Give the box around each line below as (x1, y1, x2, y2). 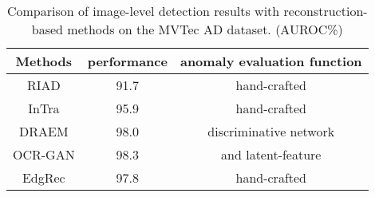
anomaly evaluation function (180, 52, 362, 70)
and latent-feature (221, 145, 322, 164)
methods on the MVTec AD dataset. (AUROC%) (67, 20, 343, 38)
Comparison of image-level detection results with (6, 2, 280, 20)
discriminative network (207, 122, 335, 140)
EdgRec (22, 168, 65, 187)
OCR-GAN (13, 145, 75, 164)
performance (87, 52, 168, 70)
